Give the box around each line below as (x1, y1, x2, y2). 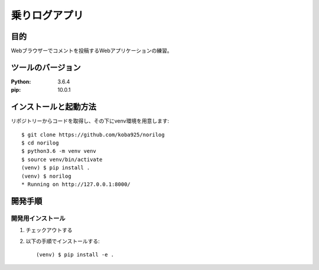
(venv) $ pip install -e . (36, 251, 115, 258)
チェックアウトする (25, 227, 73, 234)
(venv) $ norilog (21, 172, 71, 179)
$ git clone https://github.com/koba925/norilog (21, 131, 165, 138)
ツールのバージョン (11, 62, 81, 72)
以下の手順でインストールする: (25, 237, 100, 245)
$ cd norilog (21, 140, 59, 146)
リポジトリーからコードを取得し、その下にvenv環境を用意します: (11, 117, 170, 124)
